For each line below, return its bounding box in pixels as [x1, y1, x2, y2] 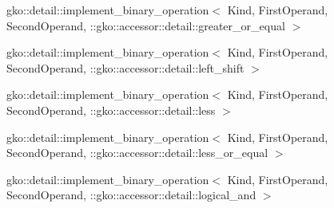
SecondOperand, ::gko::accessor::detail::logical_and [6, 186, 256, 203]
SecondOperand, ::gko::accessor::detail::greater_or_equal [6, 17, 285, 33]
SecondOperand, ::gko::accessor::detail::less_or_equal [6, 144, 268, 161]
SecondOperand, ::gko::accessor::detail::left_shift [6, 59, 245, 76]
